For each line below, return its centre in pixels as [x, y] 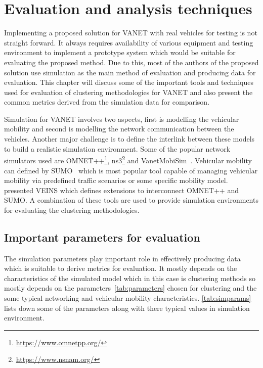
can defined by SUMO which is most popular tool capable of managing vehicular [131, 170]
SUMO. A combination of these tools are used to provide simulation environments [131, 200]
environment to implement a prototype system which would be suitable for [120, 52]
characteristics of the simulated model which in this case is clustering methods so [130, 278]
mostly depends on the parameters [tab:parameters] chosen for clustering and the [130, 288]
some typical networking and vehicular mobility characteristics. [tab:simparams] [128, 298]
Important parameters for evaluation [102, 237]
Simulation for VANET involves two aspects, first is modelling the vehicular [122, 119]
